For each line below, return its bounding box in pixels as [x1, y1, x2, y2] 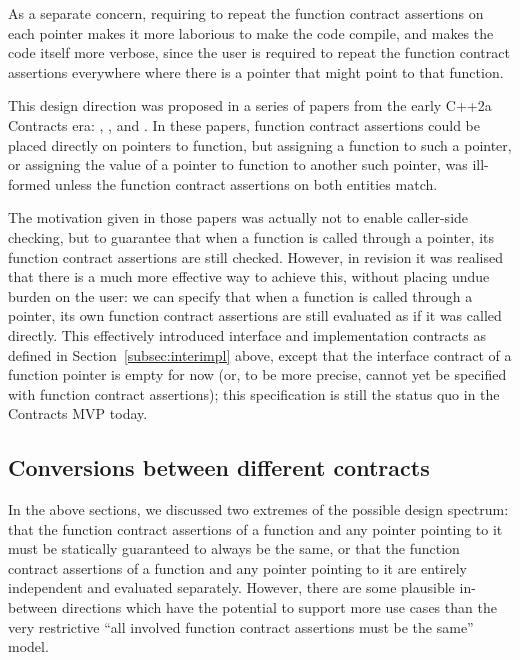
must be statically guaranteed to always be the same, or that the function [8, 538, 460, 559]
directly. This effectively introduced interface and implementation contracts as [8, 324, 486, 345]
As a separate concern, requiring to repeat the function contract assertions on [8, 3, 484, 23]
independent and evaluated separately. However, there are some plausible [8, 577, 455, 598]
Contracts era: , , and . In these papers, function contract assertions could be [8, 114, 481, 135]
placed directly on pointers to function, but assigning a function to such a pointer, [8, 134, 512, 155]
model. [8, 636, 49, 657]
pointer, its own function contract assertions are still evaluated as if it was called [8, 305, 502, 326]
